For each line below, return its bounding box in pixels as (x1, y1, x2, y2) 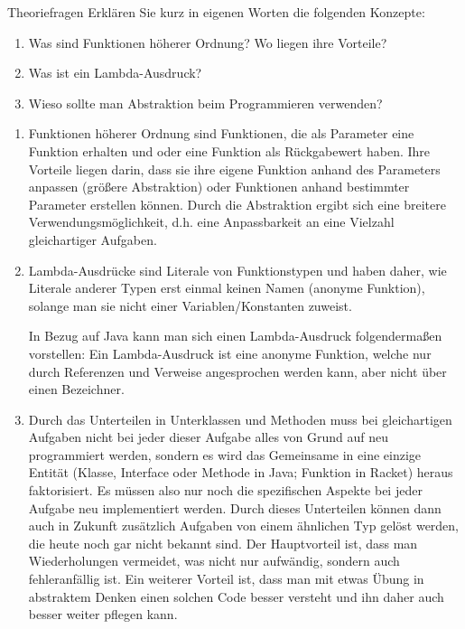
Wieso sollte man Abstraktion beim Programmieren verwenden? (28, 93, 383, 112)
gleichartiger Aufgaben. (28, 230, 157, 249)
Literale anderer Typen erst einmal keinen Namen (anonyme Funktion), (28, 278, 425, 297)
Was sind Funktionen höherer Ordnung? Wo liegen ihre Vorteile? (28, 33, 387, 52)
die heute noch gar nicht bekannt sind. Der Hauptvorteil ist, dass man (28, 533, 418, 552)
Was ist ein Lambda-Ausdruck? (28, 63, 202, 82)
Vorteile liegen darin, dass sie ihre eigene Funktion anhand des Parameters (28, 159, 441, 178)
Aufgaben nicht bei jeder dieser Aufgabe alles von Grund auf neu (28, 427, 389, 446)
